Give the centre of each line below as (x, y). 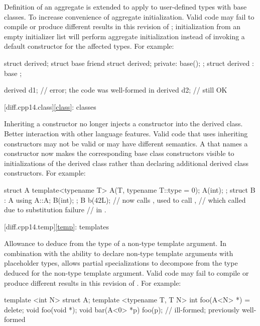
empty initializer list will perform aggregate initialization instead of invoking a (124, 36)
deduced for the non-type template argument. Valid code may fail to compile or (126, 273)
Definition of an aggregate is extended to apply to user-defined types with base (125, 7)
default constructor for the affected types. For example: (89, 46)
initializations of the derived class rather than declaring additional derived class (126, 163)
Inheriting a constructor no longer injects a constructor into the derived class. (123, 124)
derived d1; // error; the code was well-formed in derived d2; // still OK (116, 90)
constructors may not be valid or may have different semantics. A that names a (126, 143)
